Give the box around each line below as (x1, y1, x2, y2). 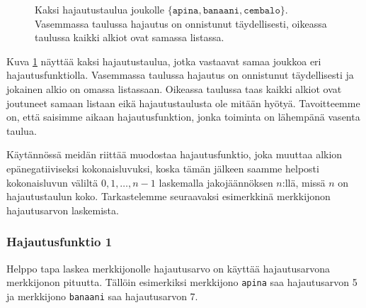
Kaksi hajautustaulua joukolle (35, 2, 164, 16)
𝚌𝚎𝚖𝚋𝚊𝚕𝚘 (244, 6, 280, 16)
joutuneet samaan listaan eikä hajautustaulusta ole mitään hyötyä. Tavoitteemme (6, 95, 360, 110)
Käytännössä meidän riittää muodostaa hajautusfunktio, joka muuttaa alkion (6, 147, 343, 162)
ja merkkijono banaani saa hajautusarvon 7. (6, 288, 198, 303)
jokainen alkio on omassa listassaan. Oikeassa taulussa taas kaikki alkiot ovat (6, 81, 342, 96)
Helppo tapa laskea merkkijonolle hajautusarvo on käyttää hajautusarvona (6, 260, 330, 275)
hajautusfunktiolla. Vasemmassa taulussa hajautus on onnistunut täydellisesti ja (6, 67, 354, 82)
